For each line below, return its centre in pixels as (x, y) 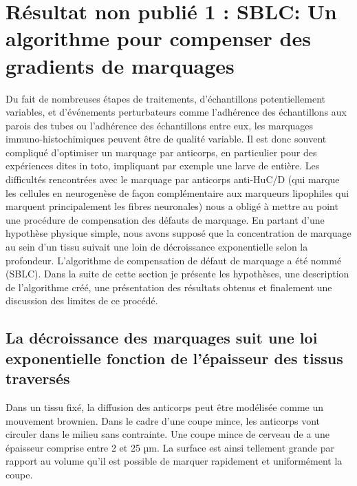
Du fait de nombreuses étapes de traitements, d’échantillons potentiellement (165, 98)
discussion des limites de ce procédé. (82, 300)
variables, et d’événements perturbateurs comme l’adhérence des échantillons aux (176, 112)
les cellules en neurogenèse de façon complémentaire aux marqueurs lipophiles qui (177, 192)
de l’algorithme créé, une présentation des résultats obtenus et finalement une (169, 287)
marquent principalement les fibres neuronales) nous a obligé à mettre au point (172, 206)
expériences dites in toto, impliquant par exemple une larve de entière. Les (163, 166)
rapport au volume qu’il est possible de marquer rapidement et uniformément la (174, 461)
